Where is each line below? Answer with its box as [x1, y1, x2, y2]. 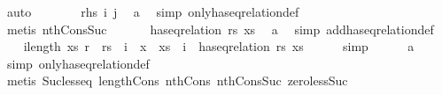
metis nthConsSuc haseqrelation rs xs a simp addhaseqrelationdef [6, 19, 434, 38]
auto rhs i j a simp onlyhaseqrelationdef [6, 3, 299, 20]
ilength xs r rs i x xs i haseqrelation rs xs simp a [23, 37, 415, 55]
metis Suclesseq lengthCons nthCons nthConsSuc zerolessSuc [6, 71, 348, 90]
